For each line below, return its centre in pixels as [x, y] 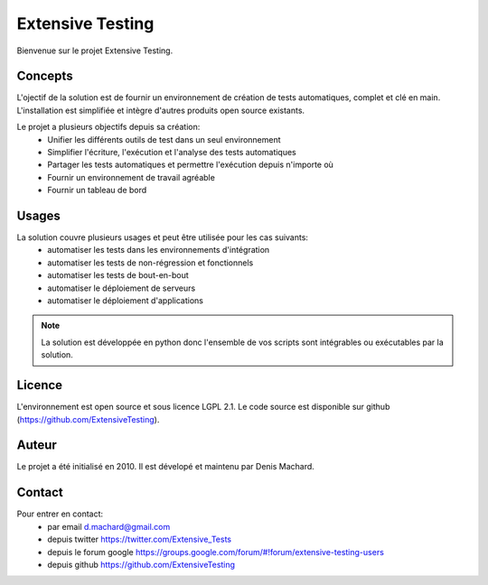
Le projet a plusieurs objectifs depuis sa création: [108, 127]
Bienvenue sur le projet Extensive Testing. [95, 51]
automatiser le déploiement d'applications [125, 301]
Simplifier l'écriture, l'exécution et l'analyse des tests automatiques [172, 153]
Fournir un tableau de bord [97, 190]
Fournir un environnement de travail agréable [131, 177]
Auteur [37, 446]
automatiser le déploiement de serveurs [122, 288]
